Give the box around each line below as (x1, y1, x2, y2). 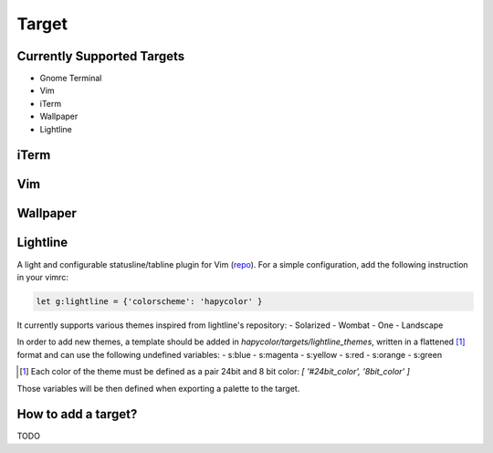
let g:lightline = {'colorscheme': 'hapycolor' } (36, 296, 263, 306)
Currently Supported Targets (16, 48, 185, 64)
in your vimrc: (16, 271, 68, 282)
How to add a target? (16, 406, 138, 422)
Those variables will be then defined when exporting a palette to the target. (16, 383, 300, 394)
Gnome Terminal (39, 73, 102, 84)
